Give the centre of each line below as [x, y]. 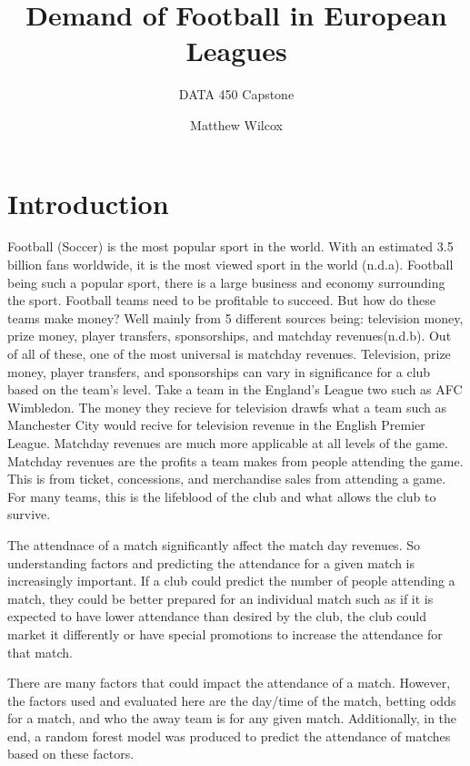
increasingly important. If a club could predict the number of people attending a [231, 581]
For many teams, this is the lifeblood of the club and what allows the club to [222, 496]
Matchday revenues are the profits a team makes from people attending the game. [235, 460]
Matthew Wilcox [236, 124]
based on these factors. [71, 754]
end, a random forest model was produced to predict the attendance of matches [229, 735]
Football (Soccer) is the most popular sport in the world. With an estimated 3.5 [230, 246]
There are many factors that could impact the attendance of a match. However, [229, 683]
